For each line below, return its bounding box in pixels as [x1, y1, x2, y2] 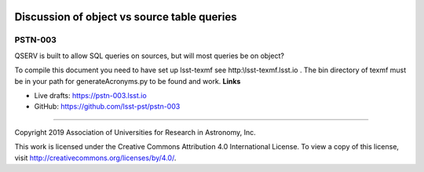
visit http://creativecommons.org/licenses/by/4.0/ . [14, 153, 177, 163]
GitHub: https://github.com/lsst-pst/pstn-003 [34, 102, 181, 112]
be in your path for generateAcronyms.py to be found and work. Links [14, 76, 241, 86]
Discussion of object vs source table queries [14, 10, 237, 24]
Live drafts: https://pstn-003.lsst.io [34, 90, 147, 100]
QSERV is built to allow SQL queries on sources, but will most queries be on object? [14, 51, 284, 60]
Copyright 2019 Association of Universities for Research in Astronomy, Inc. [14, 127, 256, 137]
